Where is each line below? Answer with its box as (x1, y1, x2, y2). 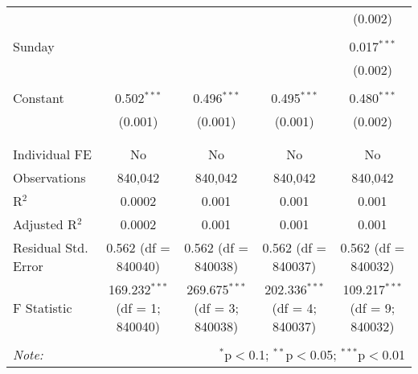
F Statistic (13, 298, 72, 317)
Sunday (13, 37, 55, 55)
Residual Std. (13, 238, 88, 257)
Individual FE (13, 145, 92, 163)
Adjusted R (13, 215, 77, 233)
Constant (13, 88, 64, 107)
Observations (13, 168, 86, 187)
